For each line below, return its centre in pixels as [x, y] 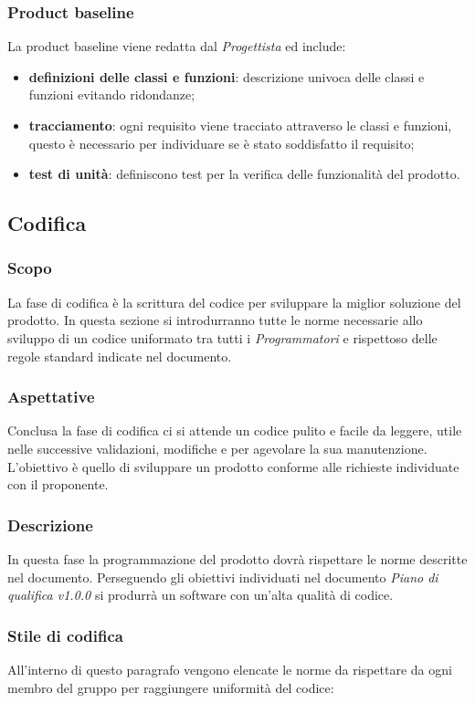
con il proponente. [58, 484]
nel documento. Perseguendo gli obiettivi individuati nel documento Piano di [223, 577]
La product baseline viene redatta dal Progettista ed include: [177, 46]
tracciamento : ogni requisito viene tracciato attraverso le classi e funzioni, [240, 125]
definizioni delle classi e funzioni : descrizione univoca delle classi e [227, 76]
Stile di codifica [65, 635]
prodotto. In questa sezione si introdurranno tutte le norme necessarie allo [215, 320]
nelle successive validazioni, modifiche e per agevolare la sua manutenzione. [217, 448]
